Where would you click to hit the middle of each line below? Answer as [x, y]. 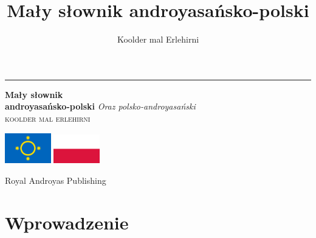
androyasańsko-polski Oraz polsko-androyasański [100, 106]
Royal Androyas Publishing [56, 180]
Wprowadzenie [67, 222]
